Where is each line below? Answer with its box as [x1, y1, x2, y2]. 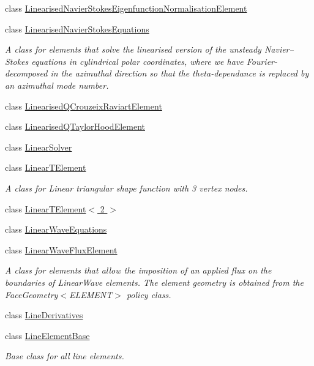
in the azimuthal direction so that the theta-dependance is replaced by [50, 67, 309, 80]
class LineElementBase [5, 329, 90, 342]
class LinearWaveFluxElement [5, 243, 118, 256]
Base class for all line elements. [5, 349, 124, 362]
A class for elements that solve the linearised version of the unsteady [5, 43, 261, 56]
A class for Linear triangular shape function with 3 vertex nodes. [5, 181, 248, 194]
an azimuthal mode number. [5, 78, 109, 91]
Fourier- [246, 54, 277, 67]
